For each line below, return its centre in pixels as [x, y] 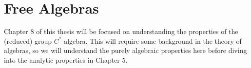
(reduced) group [28, 41]
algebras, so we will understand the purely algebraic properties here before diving [125, 50]
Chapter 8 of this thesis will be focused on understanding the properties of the [121, 31]
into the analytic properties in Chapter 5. [66, 59]
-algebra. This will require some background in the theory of [152, 41]
